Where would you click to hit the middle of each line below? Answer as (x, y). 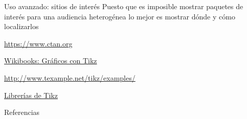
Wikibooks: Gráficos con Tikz (51, 61)
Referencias (22, 112)
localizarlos (21, 26)
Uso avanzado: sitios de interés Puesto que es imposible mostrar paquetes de (124, 6)
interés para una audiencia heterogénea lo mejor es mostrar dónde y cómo (120, 16)
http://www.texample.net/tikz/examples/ (70, 77)
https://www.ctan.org (38, 43)
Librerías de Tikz (31, 95)
